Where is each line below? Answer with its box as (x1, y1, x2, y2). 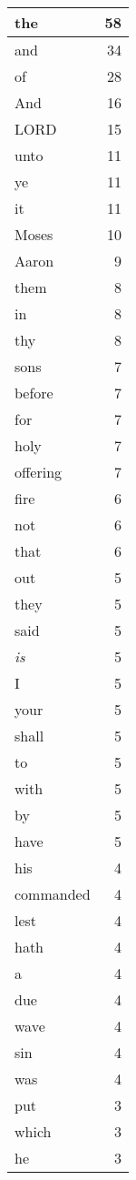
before (15, 382, 53, 403)
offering (15, 461, 63, 482)
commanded (15, 883, 91, 904)
